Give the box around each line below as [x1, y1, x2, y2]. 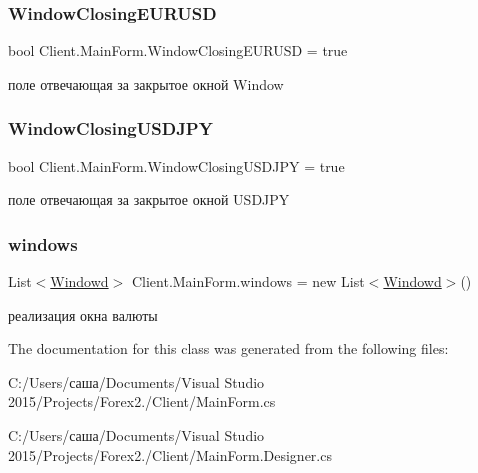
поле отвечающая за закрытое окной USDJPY [8, 189, 290, 210]
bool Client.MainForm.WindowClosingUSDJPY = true [8, 155, 345, 176]
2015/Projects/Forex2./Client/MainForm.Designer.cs [8, 444, 332, 465]
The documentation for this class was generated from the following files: [8, 338, 449, 359]
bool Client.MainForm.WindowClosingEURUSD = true [8, 40, 348, 61]
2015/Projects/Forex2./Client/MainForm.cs [8, 391, 276, 412]
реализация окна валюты [8, 304, 158, 325]
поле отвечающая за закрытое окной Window [8, 73, 284, 94]
